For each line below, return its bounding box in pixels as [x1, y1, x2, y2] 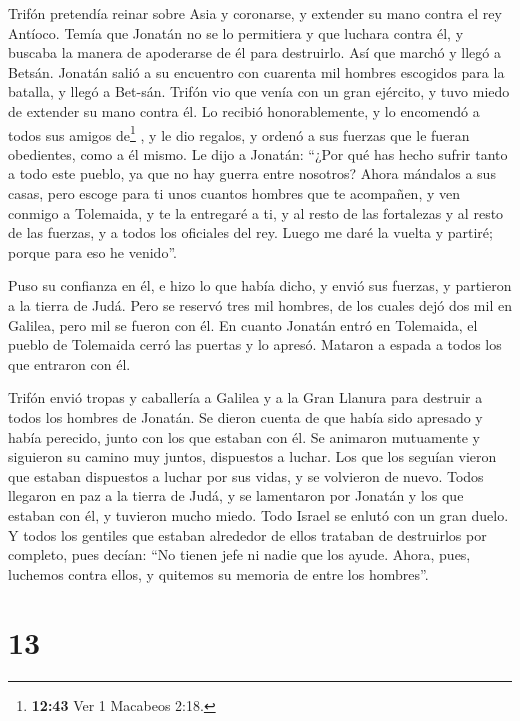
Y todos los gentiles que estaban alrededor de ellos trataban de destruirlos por [8, 524, 487, 545]
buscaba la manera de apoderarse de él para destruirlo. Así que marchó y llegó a [8, 42, 501, 63]
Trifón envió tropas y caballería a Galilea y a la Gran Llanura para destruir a [8, 387, 483, 408]
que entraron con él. [8, 353, 131, 374]
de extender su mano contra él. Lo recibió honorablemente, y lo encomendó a [8, 100, 480, 121]
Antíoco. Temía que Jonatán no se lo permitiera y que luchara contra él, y [8, 22, 464, 43]
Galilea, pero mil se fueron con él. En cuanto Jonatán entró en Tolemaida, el [8, 314, 478, 335]
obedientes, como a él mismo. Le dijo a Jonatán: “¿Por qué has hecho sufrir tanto [8, 143, 508, 164]
